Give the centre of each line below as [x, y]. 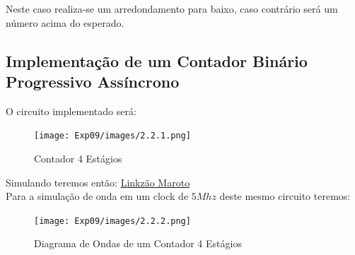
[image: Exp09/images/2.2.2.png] [112, 221]
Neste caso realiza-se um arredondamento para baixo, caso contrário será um [172, 8]
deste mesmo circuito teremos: [285, 196]
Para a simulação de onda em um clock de [97, 196]
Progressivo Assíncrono [93, 81]
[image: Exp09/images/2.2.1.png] [112, 136]
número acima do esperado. [65, 22]
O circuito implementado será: [71, 111]
